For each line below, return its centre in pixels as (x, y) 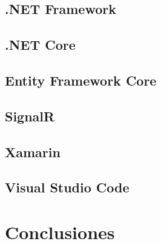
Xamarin (33, 151)
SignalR (30, 116)
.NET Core (40, 45)
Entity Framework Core (81, 80)
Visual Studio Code (67, 187)
